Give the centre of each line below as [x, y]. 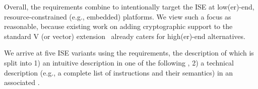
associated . [22, 82]
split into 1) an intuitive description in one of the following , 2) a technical [119, 62]
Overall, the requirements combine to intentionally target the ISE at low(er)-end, [129, 6]
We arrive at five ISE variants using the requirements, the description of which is [129, 53]
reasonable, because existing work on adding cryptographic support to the [118, 26]
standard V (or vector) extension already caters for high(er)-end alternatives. [125, 36]
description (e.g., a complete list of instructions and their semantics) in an [119, 72]
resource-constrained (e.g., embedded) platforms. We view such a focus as [118, 16]
